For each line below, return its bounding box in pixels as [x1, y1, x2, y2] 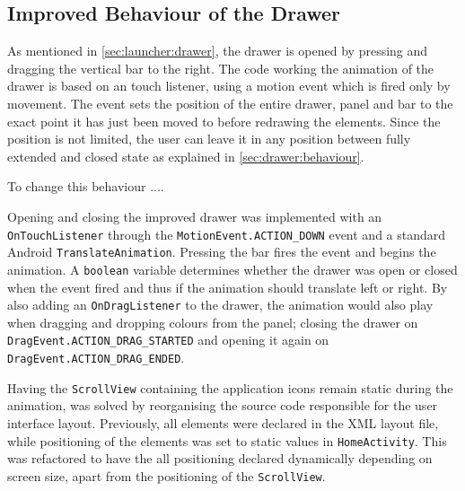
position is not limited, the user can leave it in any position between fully [7, 129, 411, 148]
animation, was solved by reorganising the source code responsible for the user [7, 396, 438, 415]
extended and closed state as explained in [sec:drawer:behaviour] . [7, 146, 364, 165]
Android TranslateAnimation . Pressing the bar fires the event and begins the [7, 242, 436, 261]
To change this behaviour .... [7, 177, 164, 196]
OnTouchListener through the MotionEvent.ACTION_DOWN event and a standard [7, 224, 446, 243]
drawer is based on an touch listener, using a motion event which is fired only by [7, 76, 451, 95]
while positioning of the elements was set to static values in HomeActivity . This [7, 431, 447, 450]
